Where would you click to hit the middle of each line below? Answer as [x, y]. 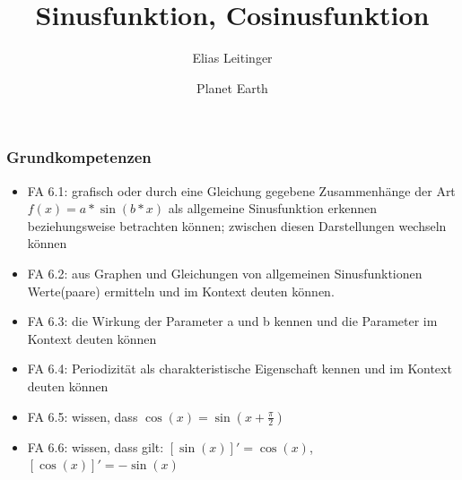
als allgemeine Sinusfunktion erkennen [273, 208]
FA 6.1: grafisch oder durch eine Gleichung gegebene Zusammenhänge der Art [241, 190]
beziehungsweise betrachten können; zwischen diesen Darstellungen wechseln [237, 225]
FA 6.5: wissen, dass [83, 416]
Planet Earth [232, 87]
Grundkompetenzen [79, 157]
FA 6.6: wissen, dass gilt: [96, 446]
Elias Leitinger [232, 58]
